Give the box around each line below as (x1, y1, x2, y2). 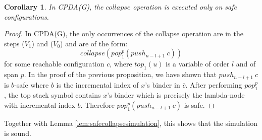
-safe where (14, 79, 49, 90)
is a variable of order (166, 58, 230, 69)
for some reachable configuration (4, 58, 104, 69)
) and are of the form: (60, 38, 128, 48)
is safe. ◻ (184, 100, 215, 110)
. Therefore (80, 100, 115, 110)
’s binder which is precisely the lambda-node (107, 90, 245, 100)
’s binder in (145, 79, 180, 90)
